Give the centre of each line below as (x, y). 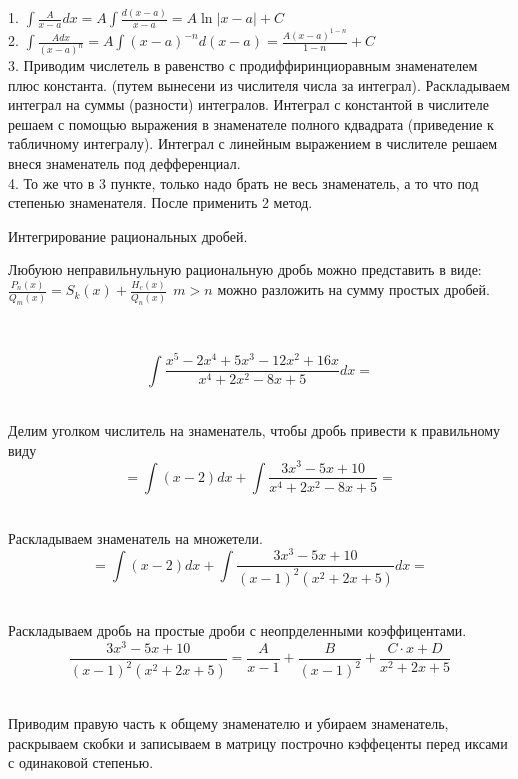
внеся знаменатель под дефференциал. (124, 163)
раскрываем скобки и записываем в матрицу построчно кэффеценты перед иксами (258, 742)
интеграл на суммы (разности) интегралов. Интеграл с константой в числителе (249, 104)
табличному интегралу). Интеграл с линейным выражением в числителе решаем (253, 143)
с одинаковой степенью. (81, 762)
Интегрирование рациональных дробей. (128, 235)
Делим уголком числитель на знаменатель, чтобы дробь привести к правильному (254, 430)
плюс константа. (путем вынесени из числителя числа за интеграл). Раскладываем (259, 84)
